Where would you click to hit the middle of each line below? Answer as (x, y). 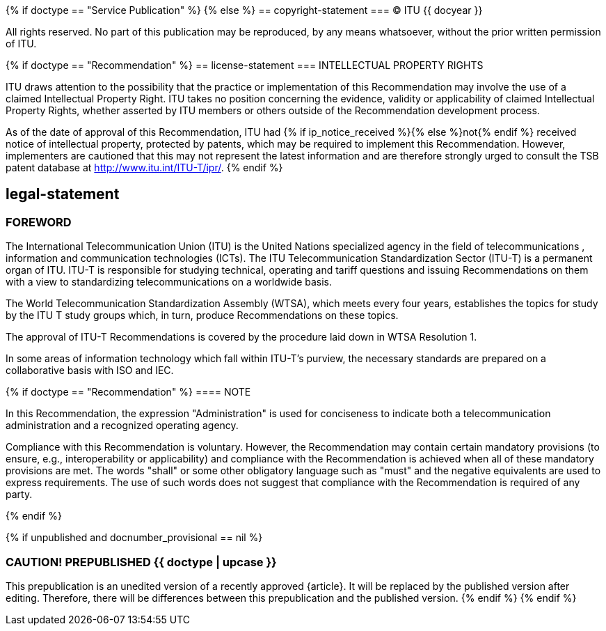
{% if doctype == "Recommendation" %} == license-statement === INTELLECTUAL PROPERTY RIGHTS (245, 65)
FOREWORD (39, 222)
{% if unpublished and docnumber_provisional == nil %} (134, 538)
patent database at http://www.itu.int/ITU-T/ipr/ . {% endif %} (144, 168)
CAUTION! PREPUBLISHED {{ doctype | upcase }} (141, 562)
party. (19, 494)
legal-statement (63, 194)
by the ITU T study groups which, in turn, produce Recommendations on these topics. (202, 315)
